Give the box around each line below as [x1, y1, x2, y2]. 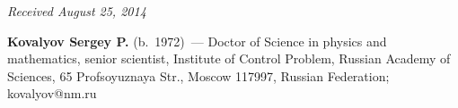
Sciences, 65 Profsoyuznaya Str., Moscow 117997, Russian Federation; [7, 66, 390, 85]
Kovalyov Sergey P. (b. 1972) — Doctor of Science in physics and [7, 31, 387, 50]
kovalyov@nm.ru [7, 84, 97, 103]
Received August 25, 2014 [7, 2, 146, 20]
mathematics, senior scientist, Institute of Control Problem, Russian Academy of [7, 49, 451, 68]
